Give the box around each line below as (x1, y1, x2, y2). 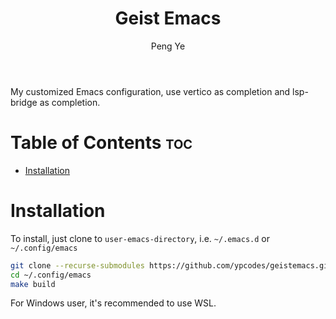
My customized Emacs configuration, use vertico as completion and (10, 85, 291, 97)
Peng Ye (150, 40, 186, 52)
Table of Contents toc (10, 132, 193, 154)
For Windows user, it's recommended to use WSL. (10, 297, 217, 309)
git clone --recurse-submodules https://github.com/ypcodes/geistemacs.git (10, 260, 333, 271)
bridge (10, 96, 38, 108)
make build (10, 279, 56, 289)
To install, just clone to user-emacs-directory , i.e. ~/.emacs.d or (10, 232, 271, 244)
